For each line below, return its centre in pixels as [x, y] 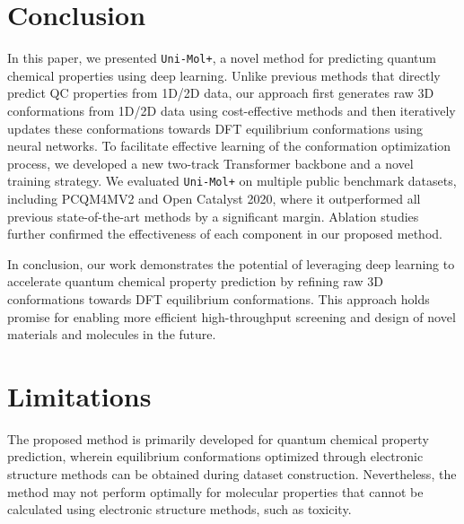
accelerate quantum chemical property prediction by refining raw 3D [195, 281]
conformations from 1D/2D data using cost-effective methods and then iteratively [232, 110]
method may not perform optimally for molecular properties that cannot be [215, 491]
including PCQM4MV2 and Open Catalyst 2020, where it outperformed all [214, 198]
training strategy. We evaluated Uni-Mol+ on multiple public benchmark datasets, [232, 181]
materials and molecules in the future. [112, 334]
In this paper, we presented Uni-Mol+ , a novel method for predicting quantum [222, 58]
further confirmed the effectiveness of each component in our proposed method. [225, 234]
